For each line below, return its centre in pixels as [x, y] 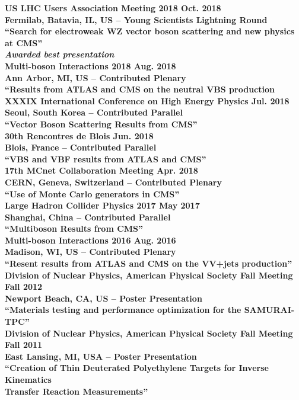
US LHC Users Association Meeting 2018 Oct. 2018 [113, 8]
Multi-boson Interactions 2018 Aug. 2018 [90, 65]
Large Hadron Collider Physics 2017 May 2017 [102, 205]
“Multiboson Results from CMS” [74, 228]
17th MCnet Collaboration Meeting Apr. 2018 [101, 170]
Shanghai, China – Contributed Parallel [88, 217]
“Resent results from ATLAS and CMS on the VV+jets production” [149, 263]
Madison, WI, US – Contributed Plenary [90, 252]
